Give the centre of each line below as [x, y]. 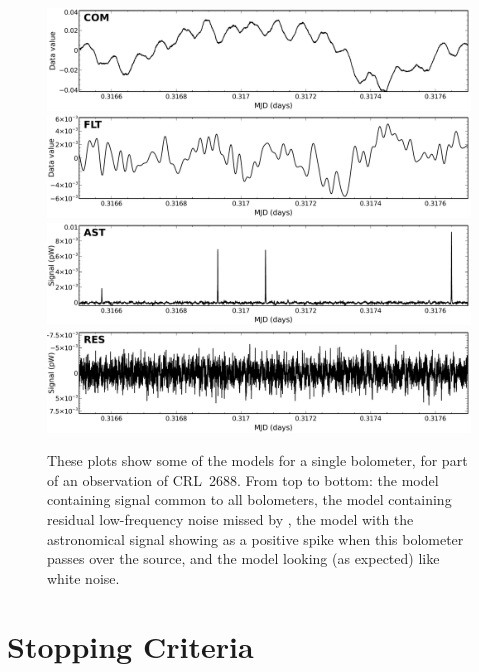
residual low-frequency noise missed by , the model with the [230, 518]
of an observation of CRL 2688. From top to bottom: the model [243, 479]
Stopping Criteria [130, 646]
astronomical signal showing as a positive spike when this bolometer [255, 538]
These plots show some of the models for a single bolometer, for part [257, 460]
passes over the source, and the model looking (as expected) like [243, 558]
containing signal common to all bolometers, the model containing [249, 499]
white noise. [83, 577]
